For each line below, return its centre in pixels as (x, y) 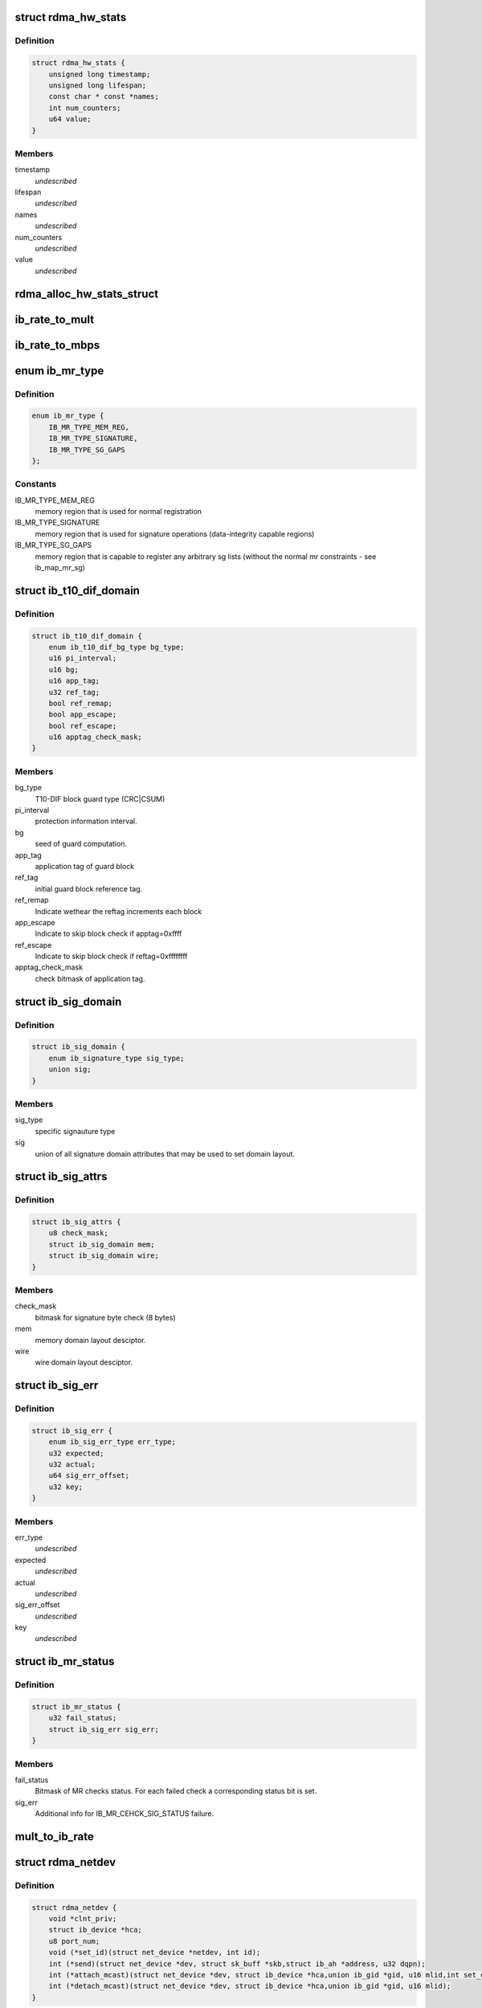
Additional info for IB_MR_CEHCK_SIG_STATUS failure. (125, 1814)
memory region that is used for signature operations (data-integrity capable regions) (175, 533)
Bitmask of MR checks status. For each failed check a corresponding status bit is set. (176, 1791)
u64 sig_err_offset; (89, 1475)
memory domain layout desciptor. (90, 1340)
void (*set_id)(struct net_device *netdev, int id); (155, 1953)
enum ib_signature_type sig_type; (116, 1058)
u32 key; (66, 1487)
